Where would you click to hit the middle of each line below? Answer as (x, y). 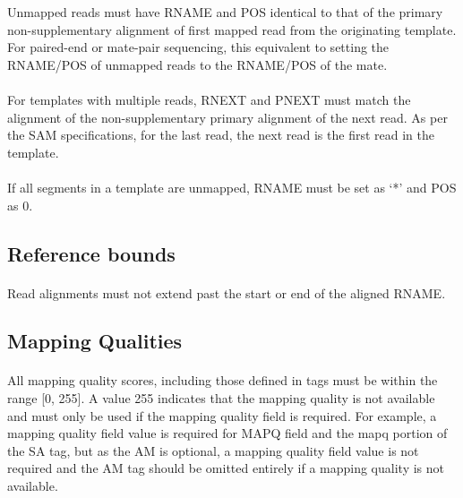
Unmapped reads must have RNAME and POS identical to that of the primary (225, 12)
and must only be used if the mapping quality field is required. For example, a (222, 415)
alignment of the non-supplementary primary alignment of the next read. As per (227, 117)
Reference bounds (91, 253)
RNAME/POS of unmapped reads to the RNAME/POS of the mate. (197, 64)
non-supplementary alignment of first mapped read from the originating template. (232, 29)
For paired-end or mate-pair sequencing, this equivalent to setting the (198, 47)
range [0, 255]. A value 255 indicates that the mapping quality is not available (221, 398)
